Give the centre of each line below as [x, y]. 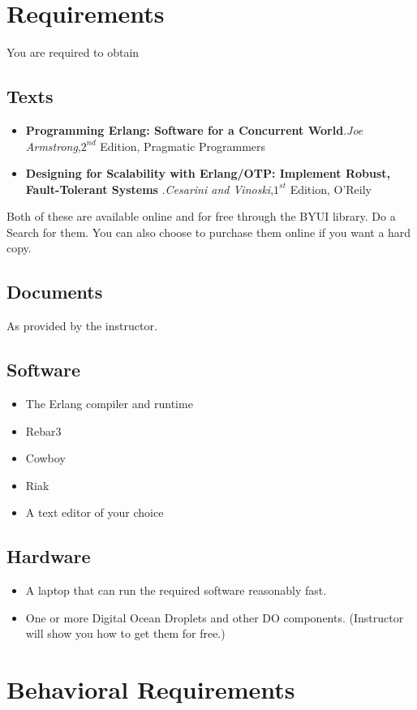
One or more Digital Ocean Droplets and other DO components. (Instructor [215, 617]
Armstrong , [53, 146]
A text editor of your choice [95, 512]
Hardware [49, 556]
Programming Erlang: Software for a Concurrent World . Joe [194, 129]
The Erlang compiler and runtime [109, 404]
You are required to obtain [73, 52]
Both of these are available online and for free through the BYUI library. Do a [201, 216]
